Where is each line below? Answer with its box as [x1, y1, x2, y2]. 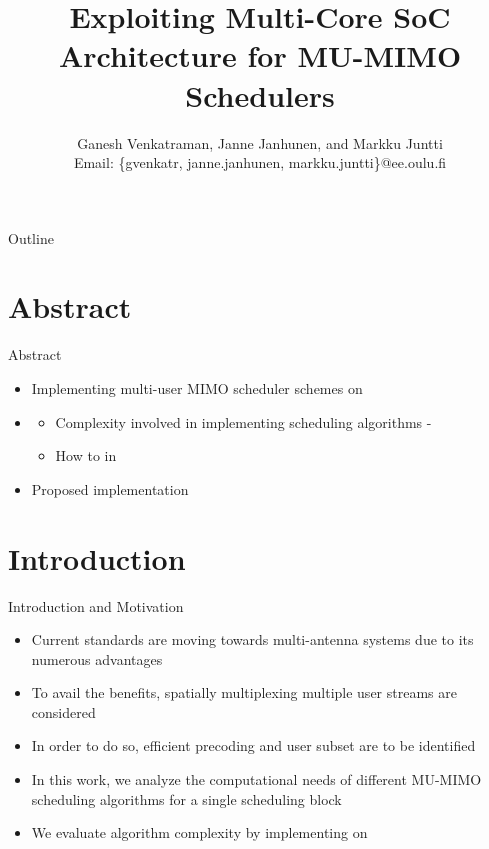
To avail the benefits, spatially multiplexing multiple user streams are [31, 682, 457, 703]
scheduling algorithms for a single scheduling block [31, 788, 342, 809]
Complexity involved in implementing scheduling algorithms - [55, 411, 432, 432]
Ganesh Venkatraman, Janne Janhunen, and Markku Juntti [77, 132, 443, 153]
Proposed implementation [31, 478, 189, 499]
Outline [8, 227, 54, 248]
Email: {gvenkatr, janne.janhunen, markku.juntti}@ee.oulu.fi [73, 152, 447, 173]
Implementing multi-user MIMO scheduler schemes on [31, 378, 363, 398]
